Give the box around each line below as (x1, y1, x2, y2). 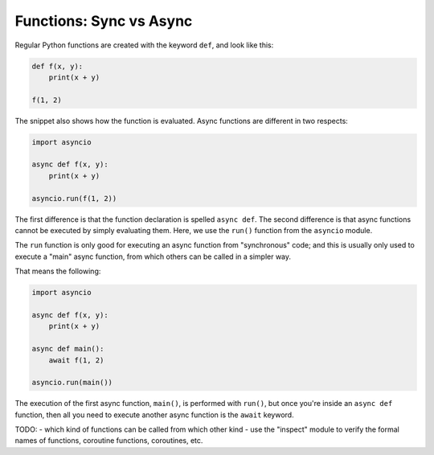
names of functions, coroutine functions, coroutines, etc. (14, 436, 203, 445)
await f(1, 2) (48, 355, 104, 365)
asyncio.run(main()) (31, 378, 113, 387)
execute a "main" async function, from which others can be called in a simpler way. (14, 252, 292, 261)
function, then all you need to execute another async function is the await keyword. (14, 410, 294, 420)
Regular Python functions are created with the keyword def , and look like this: (14, 40, 274, 50)
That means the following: (14, 266, 101, 277)
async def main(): (31, 344, 104, 354)
